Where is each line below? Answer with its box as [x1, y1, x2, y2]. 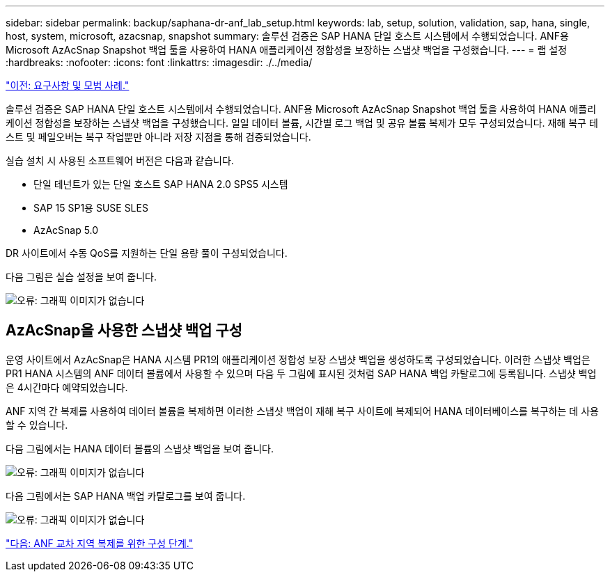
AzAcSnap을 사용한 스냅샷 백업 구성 [6, 322, 242, 340]
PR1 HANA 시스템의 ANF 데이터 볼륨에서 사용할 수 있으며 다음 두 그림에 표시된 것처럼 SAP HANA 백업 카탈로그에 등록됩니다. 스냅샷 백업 [6, 367, 597, 379]
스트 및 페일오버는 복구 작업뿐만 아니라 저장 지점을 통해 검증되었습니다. [6, 131, 311, 143]
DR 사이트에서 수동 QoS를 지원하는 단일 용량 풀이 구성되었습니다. [6, 247, 288, 259]
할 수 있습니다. [6, 418, 68, 431]
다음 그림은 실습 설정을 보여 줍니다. [6, 271, 157, 283]
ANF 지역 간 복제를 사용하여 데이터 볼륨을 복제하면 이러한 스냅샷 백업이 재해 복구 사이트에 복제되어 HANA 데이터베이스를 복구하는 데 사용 [6, 404, 599, 417]
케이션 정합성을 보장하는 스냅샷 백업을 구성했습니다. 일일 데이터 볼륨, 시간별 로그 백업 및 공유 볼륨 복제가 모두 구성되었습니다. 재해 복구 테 [6, 117, 598, 129]
